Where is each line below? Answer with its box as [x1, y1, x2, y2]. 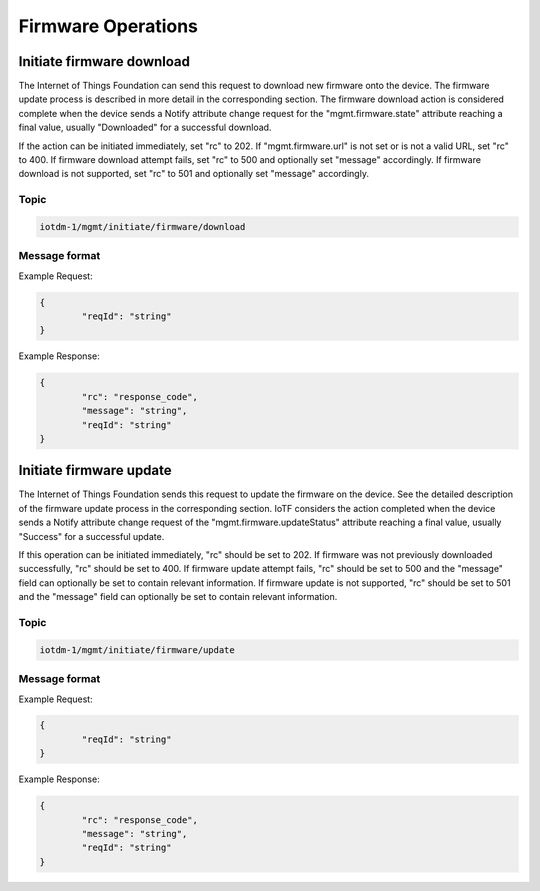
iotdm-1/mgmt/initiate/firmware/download [39, 221, 246, 232]
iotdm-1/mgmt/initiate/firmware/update [39, 644, 235, 655]
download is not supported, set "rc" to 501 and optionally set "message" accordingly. [18, 168, 370, 180]
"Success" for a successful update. [18, 530, 165, 542]
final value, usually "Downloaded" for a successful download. [18, 121, 272, 134]
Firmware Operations [18, 15, 199, 37]
